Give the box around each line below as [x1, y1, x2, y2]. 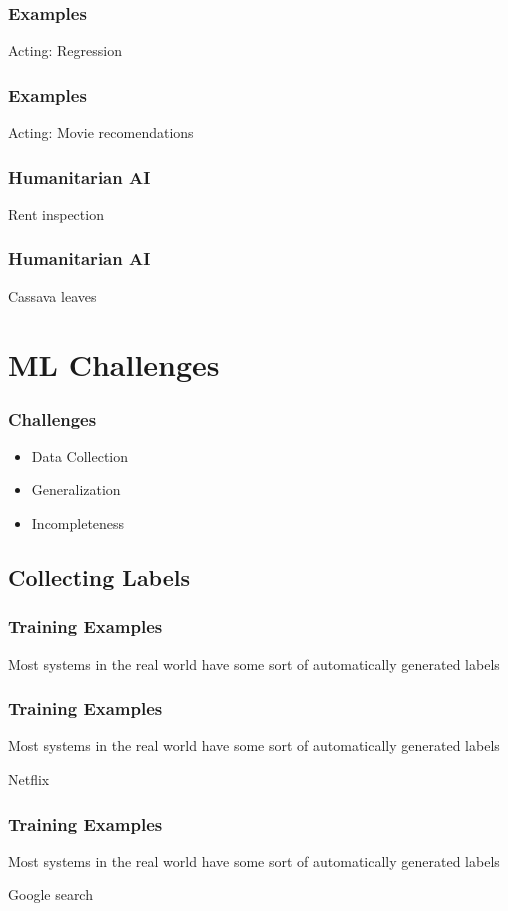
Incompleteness [31, 513, 125, 534]
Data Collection [31, 445, 129, 466]
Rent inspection [8, 203, 104, 224]
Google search [8, 884, 93, 905]
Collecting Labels [8, 562, 191, 593]
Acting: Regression [8, 40, 122, 61]
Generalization [31, 479, 121, 500]
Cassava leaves [8, 285, 97, 306]
